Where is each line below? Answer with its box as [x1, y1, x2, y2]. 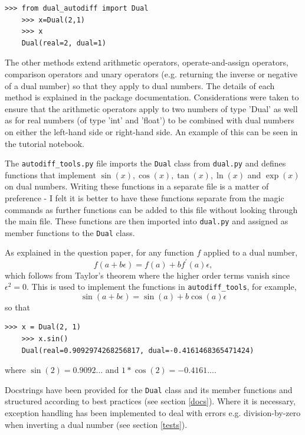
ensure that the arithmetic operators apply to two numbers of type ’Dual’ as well [5, 102, 298, 115]
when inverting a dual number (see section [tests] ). [5, 418, 188, 430]
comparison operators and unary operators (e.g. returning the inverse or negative [5, 67, 298, 80]
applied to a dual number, [203, 246, 298, 259]
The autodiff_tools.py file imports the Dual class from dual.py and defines [5, 157, 286, 169]
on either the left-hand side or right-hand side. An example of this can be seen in [5, 125, 298, 138]
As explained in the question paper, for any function [5, 246, 194, 259]
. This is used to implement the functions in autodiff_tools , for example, [27, 280, 297, 293]
